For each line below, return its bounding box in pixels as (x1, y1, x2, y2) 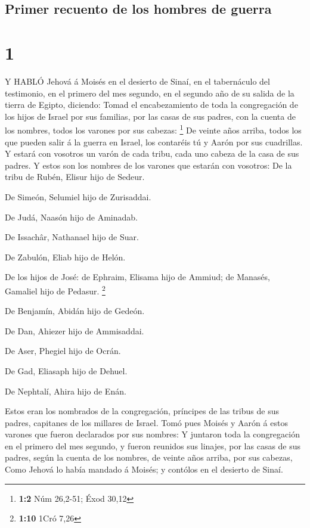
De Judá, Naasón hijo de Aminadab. (5, 210, 138, 223)
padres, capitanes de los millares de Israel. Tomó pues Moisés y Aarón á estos (5, 416, 288, 428)
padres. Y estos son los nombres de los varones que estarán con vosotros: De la (5, 159, 292, 171)
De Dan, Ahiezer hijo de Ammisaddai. (5, 324, 144, 337)
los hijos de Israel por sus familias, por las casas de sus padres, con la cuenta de (5, 110, 296, 122)
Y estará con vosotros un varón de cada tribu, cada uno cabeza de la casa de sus (5, 147, 299, 160)
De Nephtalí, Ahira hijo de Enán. (5, 384, 126, 397)
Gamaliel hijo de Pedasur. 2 (5, 282, 106, 297)
